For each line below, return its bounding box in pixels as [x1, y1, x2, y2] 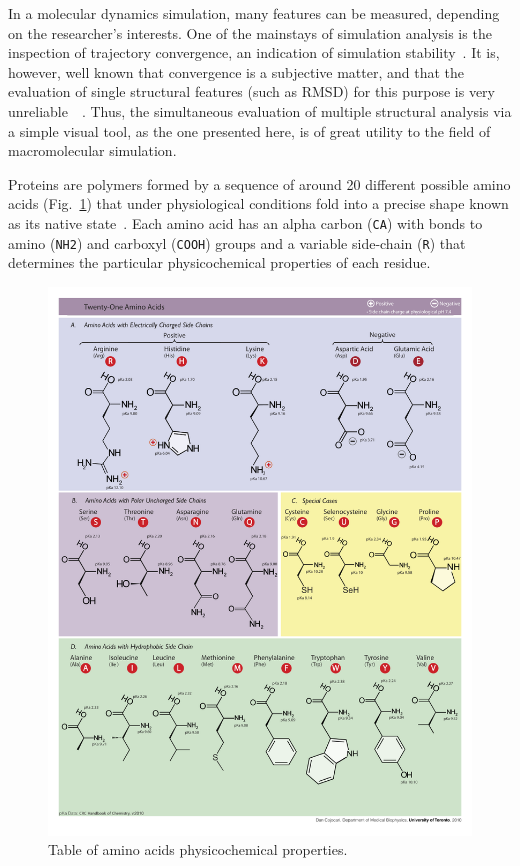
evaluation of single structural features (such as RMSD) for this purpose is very [8, 81, 495, 102]
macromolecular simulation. [8, 140, 177, 161]
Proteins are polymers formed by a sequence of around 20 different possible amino [8, 173, 511, 194]
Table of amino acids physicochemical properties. [48, 839, 348, 860]
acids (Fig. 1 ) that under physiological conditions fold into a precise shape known [8, 193, 509, 214]
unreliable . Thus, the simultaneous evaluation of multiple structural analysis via [8, 100, 512, 121]
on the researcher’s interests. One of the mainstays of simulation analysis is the [8, 22, 492, 43]
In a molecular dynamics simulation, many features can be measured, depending [8, 3, 500, 23]
